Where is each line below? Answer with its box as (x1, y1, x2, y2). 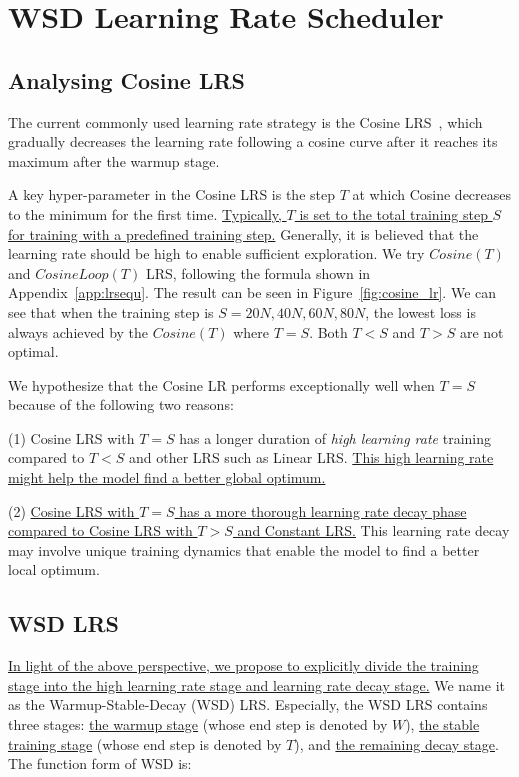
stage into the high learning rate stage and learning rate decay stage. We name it (8, 674, 505, 695)
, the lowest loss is (365, 301, 476, 322)
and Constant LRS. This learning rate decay (237, 520, 510, 541)
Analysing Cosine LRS (8, 64, 245, 95)
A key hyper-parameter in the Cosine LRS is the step (8, 184, 335, 205)
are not (459, 321, 504, 342)
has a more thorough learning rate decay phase (179, 500, 467, 521)
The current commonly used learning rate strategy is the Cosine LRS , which (8, 111, 483, 132)
